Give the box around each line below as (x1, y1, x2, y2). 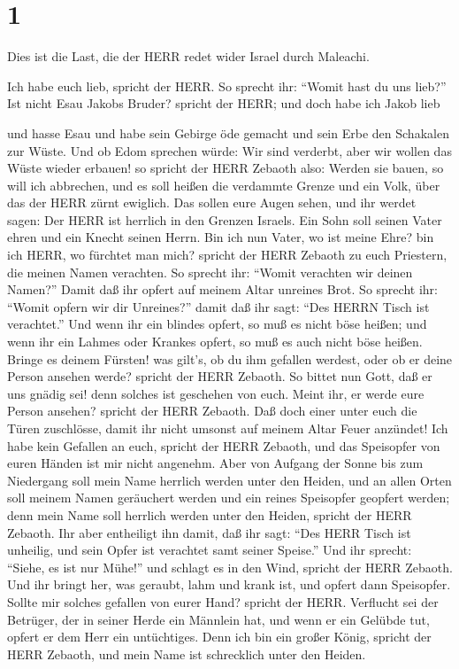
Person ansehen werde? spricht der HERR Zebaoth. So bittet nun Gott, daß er (7, 367, 432, 385)
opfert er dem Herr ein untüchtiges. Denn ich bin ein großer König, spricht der (7, 627, 432, 646)
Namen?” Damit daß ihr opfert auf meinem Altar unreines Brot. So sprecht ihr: (7, 280, 438, 299)
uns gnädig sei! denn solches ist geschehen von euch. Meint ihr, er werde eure (7, 384, 425, 402)
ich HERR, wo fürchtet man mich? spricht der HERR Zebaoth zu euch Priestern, (7, 245, 448, 264)
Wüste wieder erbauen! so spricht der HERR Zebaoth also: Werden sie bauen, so (7, 159, 444, 177)
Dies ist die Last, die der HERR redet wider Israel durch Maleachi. (7, 47, 370, 66)
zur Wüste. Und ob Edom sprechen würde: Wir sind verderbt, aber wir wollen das (7, 141, 452, 159)
